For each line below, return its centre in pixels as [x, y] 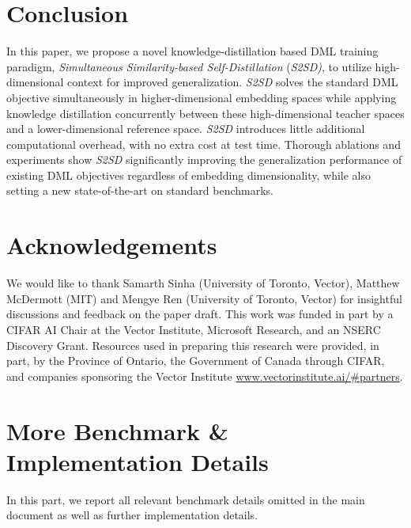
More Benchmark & [117, 430]
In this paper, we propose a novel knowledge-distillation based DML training [192, 51]
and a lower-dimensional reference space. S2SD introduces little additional [186, 129]
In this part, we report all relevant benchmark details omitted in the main [186, 499]
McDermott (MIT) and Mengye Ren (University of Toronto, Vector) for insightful [204, 298]
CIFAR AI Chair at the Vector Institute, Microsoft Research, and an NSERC [194, 329]
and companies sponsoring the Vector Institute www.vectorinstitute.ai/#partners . [205, 376]
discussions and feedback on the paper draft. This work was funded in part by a [200, 314]
